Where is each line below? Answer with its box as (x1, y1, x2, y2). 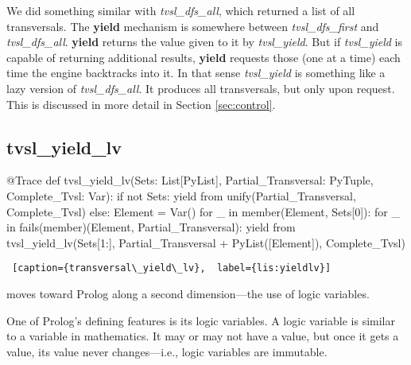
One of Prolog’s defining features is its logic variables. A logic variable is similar (6, 312, 395, 328)
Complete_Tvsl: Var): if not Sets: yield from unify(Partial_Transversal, (6, 187, 356, 204)
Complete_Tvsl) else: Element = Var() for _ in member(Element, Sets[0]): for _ (6, 203, 401, 219)
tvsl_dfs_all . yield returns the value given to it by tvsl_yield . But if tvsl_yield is (6, 33, 403, 50)
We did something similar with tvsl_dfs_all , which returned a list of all (6, 2, 355, 18)
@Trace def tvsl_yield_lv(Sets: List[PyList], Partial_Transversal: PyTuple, (6, 172, 374, 188)
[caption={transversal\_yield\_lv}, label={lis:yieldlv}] (12, 262, 332, 274)
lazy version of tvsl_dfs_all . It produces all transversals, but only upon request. (6, 80, 395, 96)
